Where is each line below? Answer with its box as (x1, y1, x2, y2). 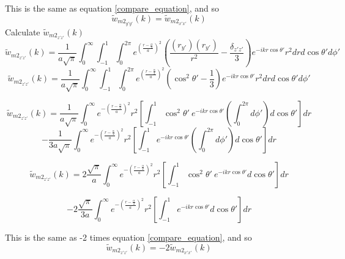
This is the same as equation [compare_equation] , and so (5, 2, 220, 14)
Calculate (5, 25, 40, 38)
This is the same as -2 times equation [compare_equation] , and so (5, 230, 252, 243)
